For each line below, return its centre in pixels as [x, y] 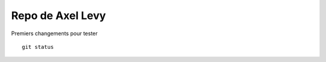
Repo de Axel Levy [59, 15]
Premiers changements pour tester [54, 33]
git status [38, 47]
